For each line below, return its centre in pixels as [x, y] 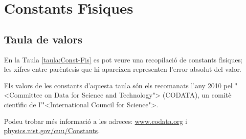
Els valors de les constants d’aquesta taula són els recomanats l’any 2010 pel [118, 85]
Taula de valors [43, 39]
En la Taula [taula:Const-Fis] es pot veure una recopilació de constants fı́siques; [123, 59]
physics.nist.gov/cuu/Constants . [52, 130]
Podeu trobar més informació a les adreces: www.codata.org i [96, 121]
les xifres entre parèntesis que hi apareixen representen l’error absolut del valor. [123, 69]
